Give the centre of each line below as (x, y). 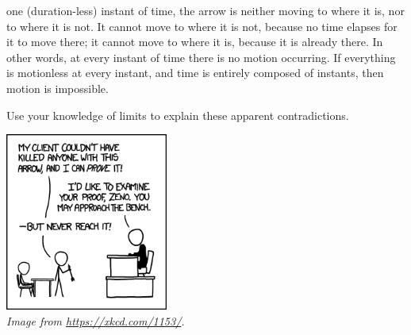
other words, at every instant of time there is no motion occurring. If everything (201, 57)
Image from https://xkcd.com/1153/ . (96, 321)
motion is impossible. (58, 88)
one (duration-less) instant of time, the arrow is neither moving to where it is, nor (205, 10)
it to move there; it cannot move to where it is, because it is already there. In (195, 42)
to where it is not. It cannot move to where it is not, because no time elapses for (202, 26)
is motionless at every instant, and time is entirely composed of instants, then (195, 73)
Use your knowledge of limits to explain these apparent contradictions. (178, 115)
